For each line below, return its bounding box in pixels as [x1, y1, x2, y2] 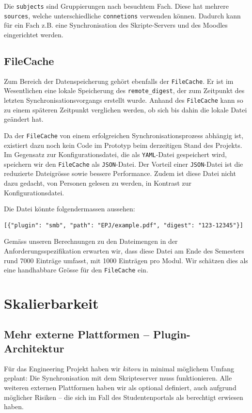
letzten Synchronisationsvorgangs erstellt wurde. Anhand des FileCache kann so [4, 95, 243, 105]
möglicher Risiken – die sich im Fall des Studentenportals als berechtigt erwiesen [4, 392, 243, 402]
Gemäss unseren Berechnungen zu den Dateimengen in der [4, 236, 178, 246]
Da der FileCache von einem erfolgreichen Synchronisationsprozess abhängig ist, [4, 130, 244, 140]
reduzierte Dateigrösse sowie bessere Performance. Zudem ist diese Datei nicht [4, 168, 236, 178]
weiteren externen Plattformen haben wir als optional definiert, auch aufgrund [4, 382, 236, 392]
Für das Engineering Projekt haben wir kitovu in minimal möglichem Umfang [4, 363, 234, 373]
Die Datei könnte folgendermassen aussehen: [4, 204, 135, 214]
